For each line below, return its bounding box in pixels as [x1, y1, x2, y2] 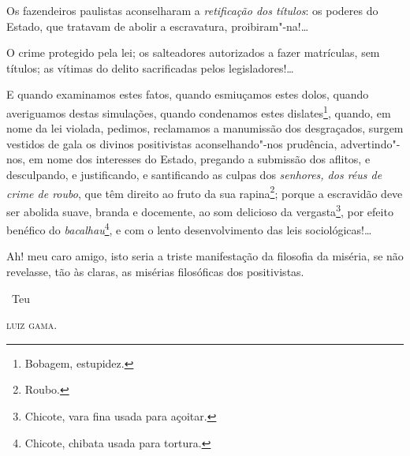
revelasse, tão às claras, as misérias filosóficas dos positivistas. [6, 263, 304, 279]
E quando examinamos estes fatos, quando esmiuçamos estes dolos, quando [6, 86, 369, 103]
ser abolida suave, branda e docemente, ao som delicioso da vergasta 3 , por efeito [6, 200, 393, 219]
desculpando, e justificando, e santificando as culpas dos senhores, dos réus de [6, 166, 382, 182]
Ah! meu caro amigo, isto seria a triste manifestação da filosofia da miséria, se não [6, 248, 404, 264]
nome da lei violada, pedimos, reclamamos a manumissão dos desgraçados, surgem [6, 120, 404, 136]
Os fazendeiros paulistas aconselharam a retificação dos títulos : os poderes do [6, 2, 378, 18]
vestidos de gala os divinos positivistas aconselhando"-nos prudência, [6, 135, 337, 151]
